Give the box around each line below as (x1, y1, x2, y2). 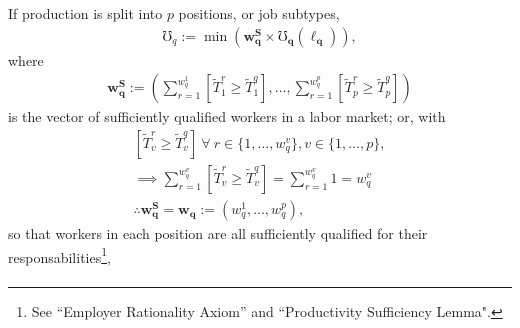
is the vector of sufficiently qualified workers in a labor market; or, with (8, 106, 446, 127)
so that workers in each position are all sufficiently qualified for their (8, 222, 428, 243)
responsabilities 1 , (8, 243, 111, 267)
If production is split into (8, 3, 163, 23)
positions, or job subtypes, (178, 3, 340, 23)
